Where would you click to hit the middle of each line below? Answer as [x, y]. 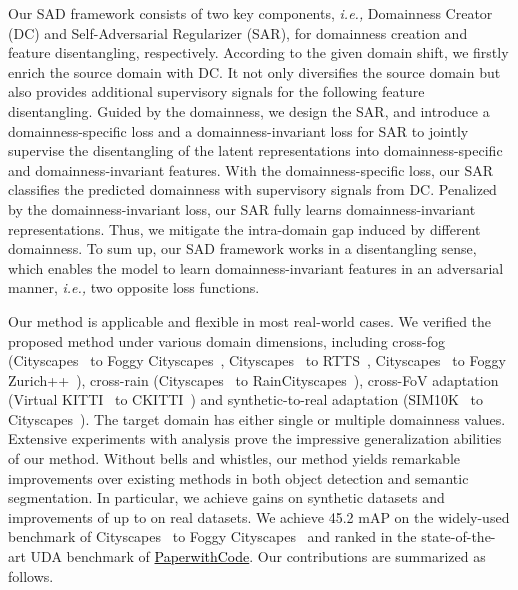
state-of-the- [458, 536]
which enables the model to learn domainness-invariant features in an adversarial [256, 267]
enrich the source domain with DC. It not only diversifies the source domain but [254, 71]
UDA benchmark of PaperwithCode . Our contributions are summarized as [258, 556]
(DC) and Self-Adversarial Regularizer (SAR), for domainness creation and [238, 32]
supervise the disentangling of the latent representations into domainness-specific [255, 150]
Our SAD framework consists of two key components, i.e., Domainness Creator [250, 13]
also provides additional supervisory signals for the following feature [216, 91]
